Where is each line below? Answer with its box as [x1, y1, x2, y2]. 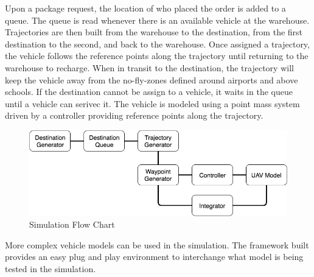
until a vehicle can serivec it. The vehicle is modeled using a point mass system [5, 97, 300, 110]
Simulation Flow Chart [29, 218, 115, 231]
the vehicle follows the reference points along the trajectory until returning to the [5, 49, 309, 62]
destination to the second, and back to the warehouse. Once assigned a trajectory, [5, 37, 310, 50]
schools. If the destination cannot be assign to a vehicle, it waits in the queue [5, 85, 293, 98]
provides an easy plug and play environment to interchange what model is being [5, 250, 304, 263]
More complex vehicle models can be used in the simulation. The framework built [5, 238, 309, 251]
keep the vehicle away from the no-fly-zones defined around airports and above [5, 73, 298, 86]
